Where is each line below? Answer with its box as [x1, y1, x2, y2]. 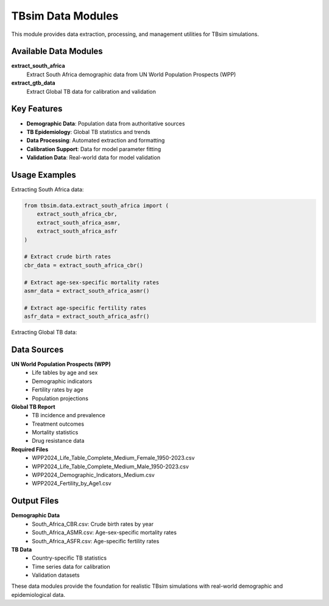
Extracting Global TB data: [11, 329, 77, 336]
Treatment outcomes [32, 420, 85, 428]
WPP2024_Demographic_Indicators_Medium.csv [32, 471, 155, 479]
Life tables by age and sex [32, 369, 98, 376]
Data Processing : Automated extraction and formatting [26, 137, 165, 144]
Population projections [32, 395, 88, 402]
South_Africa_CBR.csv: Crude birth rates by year [32, 520, 154, 527]
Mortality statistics [32, 429, 79, 436]
